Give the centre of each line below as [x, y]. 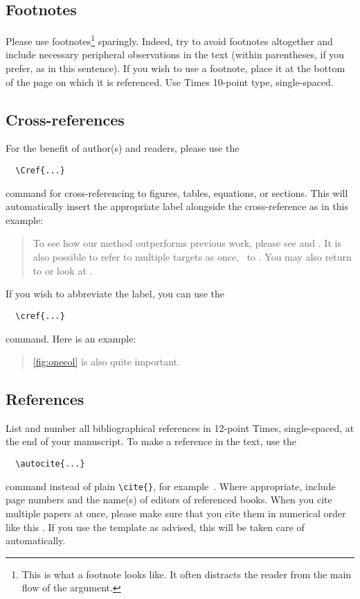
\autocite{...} [50, 464]
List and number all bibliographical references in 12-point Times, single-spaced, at [180, 427]
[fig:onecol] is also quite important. [106, 362]
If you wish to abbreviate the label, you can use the [115, 294]
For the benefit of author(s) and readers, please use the [123, 148]
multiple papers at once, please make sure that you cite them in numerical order [176, 513]
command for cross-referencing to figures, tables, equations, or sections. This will [177, 192]
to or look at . [63, 270]
